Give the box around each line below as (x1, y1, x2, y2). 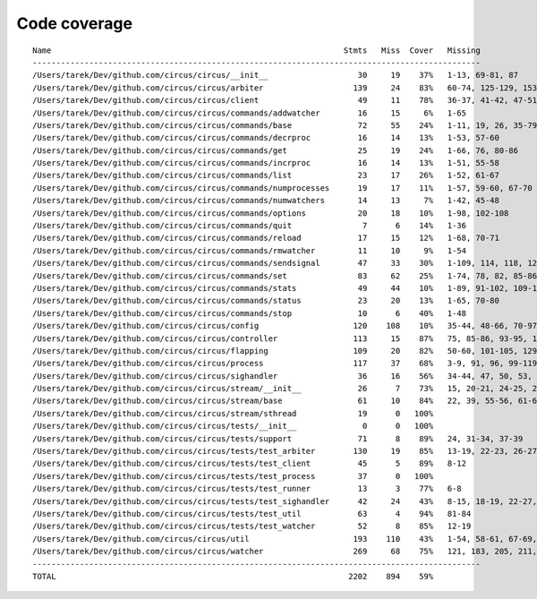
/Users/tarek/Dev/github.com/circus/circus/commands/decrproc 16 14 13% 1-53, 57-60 (32, 133, 500, 143)
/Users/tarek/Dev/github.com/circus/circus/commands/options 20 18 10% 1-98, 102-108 (32, 208, 509, 218)
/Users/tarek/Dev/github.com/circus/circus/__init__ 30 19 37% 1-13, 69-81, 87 (32, 70, 519, 81)
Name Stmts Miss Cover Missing (32, 45, 481, 56)
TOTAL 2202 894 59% (32, 571, 434, 581)
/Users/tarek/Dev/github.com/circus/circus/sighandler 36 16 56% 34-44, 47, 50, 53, (32, 371, 533, 381)
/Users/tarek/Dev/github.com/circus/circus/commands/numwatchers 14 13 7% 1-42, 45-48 (32, 195, 500, 206)
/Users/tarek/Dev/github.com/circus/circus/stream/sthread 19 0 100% (32, 408, 434, 418)
